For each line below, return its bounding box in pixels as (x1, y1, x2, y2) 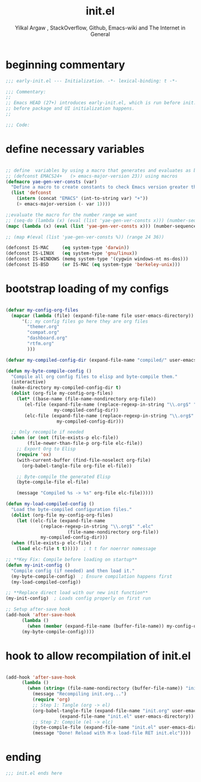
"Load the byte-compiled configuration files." (11, 507, 133, 513)
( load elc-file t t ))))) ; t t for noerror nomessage (16, 546, 157, 552)
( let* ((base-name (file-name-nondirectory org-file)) (16, 396, 157, 402)
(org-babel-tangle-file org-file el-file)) (21, 462, 133, 469)
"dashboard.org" (27, 335, 68, 341)
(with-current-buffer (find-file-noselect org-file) (16, 457, 151, 463)
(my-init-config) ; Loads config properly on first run (5, 595, 151, 601)
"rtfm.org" (27, 341, 55, 347)
